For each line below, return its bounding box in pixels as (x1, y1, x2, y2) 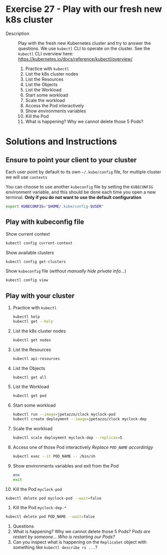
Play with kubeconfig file (5, 218, 84, 226)
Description (5, 30, 29, 36)
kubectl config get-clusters (5, 259, 66, 264)
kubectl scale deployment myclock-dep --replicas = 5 (12, 435, 122, 441)
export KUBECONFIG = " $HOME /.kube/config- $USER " (5, 204, 104, 209)
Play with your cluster (5, 291, 75, 300)
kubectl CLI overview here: (18, 51, 74, 57)
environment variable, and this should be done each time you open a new (5, 189, 156, 195)
